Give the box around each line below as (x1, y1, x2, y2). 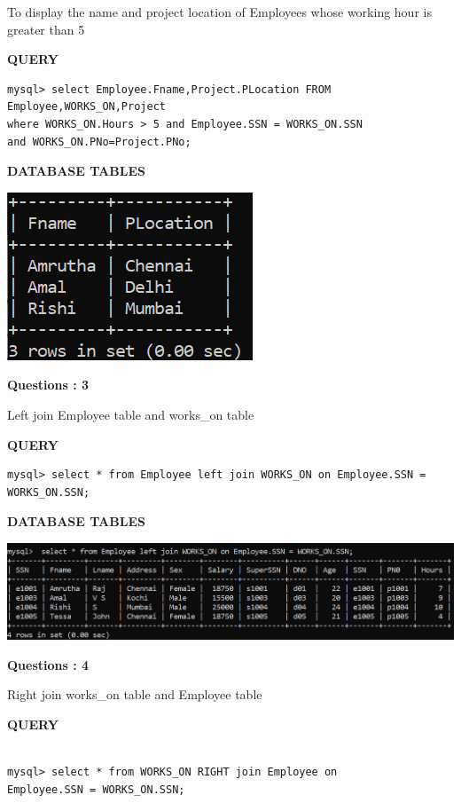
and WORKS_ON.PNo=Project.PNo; (7, 135, 191, 148)
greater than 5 (7, 20, 85, 38)
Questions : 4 (7, 655, 90, 673)
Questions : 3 (7, 375, 90, 394)
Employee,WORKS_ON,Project (7, 100, 166, 114)
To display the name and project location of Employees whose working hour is (7, 3, 432, 20)
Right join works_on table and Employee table (7, 685, 262, 704)
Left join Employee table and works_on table (7, 405, 254, 423)
